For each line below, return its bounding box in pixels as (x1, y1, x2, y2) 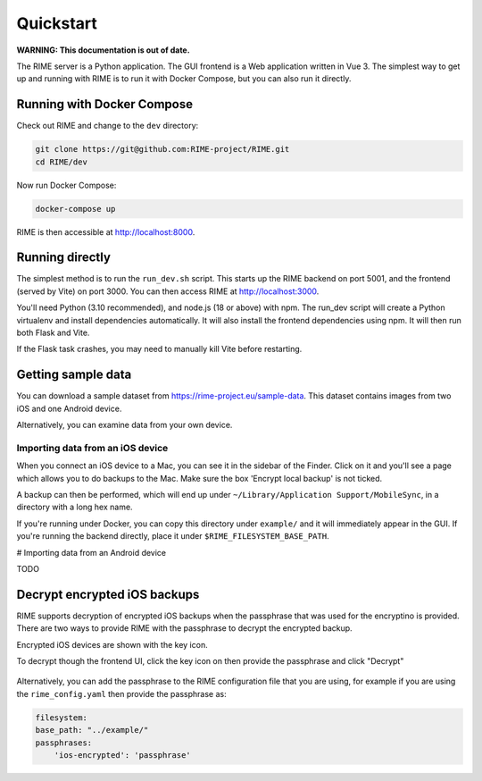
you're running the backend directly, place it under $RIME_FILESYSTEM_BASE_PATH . (16, 531, 329, 542)
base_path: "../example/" (35, 725, 149, 735)
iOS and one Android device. (16, 403, 122, 414)
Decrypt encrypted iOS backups (16, 586, 200, 602)
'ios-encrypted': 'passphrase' (54, 751, 191, 760)
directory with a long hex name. (16, 501, 133, 513)
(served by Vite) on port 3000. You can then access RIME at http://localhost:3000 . (16, 286, 320, 297)
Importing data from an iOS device (16, 441, 169, 454)
